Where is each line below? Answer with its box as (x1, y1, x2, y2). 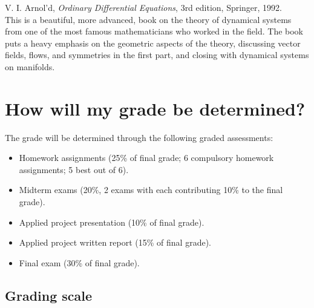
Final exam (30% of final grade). (19, 256, 140, 269)
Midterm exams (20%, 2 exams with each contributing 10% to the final (19, 183, 283, 196)
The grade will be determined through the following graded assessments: (5, 131, 273, 143)
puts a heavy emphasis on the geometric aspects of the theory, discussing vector (5, 36, 301, 49)
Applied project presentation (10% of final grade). (19, 215, 204, 228)
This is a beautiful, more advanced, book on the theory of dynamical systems (5, 13, 292, 25)
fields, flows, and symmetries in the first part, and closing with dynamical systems (5, 48, 309, 61)
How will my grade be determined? (5, 96, 306, 120)
